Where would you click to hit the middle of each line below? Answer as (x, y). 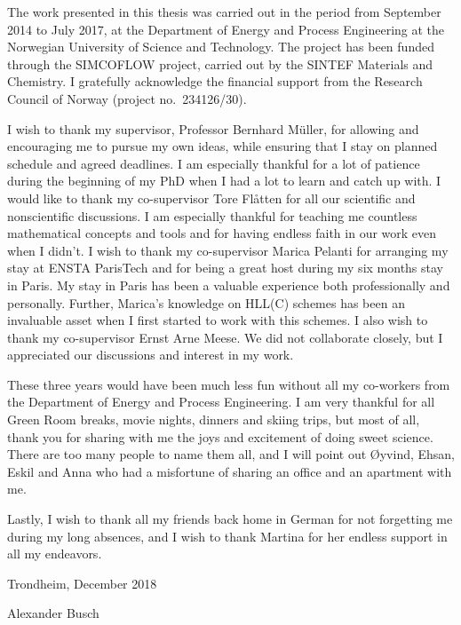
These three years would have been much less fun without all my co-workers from (229, 384)
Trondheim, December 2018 (82, 583)
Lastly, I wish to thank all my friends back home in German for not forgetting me (230, 519)
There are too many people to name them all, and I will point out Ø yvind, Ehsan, (231, 454)
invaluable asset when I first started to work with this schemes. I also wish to (218, 320)
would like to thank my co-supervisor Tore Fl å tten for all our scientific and (211, 198)
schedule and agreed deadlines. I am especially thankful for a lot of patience (214, 163)
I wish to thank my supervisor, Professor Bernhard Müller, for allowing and (213, 128)
